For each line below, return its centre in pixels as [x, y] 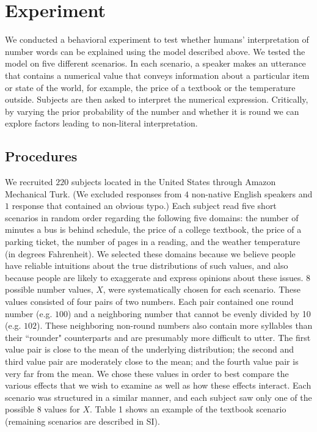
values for [62, 409]
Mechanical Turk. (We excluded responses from [93, 193]
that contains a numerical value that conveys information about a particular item [157, 75]
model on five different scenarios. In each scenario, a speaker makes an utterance [155, 63]
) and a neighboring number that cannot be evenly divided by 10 [189, 313]
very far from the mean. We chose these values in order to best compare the [147, 373]
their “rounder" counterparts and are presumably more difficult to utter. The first [158, 337]
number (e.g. [29, 313]
